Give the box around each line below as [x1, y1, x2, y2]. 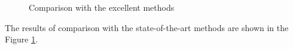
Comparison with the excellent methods [29, 1, 175, 13]
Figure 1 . [5, 33, 38, 45]
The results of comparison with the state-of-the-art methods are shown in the [5, 21, 289, 33]
